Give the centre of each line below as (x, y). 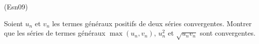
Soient (13, 23)
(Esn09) (16, 6)
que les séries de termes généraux (55, 33)
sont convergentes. (227, 33)
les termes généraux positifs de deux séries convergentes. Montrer (152, 23)
